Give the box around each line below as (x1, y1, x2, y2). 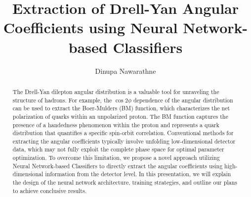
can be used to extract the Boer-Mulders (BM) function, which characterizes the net (12, 104, 230, 112)
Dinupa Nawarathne (95, 65, 156, 76)
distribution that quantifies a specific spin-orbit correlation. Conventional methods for (12, 129, 234, 137)
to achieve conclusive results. (12, 186, 86, 195)
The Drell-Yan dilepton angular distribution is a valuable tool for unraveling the (12, 87, 219, 96)
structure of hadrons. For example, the (12, 96, 112, 104)
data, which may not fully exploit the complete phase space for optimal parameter (12, 145, 224, 153)
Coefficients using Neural (3, 17, 178, 38)
